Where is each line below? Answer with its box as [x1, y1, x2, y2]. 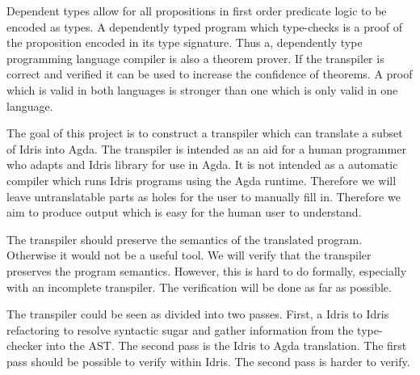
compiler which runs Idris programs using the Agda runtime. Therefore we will [6, 171, 397, 188]
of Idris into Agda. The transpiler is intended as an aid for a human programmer [6, 140, 406, 157]
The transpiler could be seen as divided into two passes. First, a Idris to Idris [6, 305, 389, 322]
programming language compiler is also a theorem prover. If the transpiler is [6, 49, 384, 66]
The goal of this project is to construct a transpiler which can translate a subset [6, 124, 403, 141]
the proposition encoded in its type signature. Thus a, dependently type [6, 34, 363, 51]
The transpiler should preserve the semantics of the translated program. [6, 230, 363, 247]
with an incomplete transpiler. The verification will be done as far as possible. [6, 278, 392, 295]
